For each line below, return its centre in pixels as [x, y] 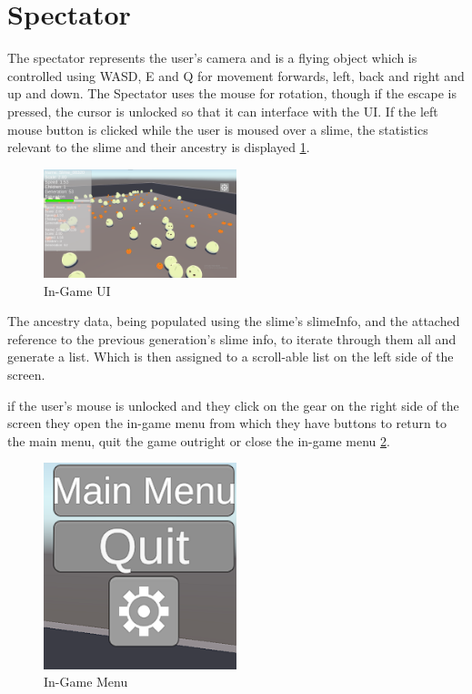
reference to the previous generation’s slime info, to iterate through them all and [232, 338]
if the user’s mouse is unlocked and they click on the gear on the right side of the [233, 405]
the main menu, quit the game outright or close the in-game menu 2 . [199, 440]
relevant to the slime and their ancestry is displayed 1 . [159, 147]
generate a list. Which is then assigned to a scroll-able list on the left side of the [231, 357]
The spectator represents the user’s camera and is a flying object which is [212, 58]
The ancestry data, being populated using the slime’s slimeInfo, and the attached [234, 321]
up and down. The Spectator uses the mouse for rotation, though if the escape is [232, 93]
